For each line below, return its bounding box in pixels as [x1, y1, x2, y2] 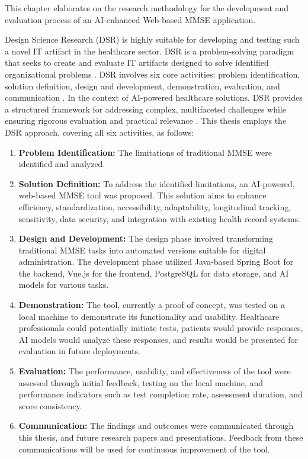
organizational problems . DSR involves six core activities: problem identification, [5, 68, 300, 80]
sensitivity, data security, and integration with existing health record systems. [18, 212, 300, 224]
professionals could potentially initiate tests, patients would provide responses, [18, 322, 303, 334]
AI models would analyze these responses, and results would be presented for [18, 333, 299, 345]
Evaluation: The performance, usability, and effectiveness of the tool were [18, 365, 291, 377]
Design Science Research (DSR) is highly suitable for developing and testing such [5, 33, 300, 46]
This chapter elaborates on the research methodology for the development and [5, 2, 289, 14]
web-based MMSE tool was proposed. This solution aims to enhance [18, 189, 267, 201]
